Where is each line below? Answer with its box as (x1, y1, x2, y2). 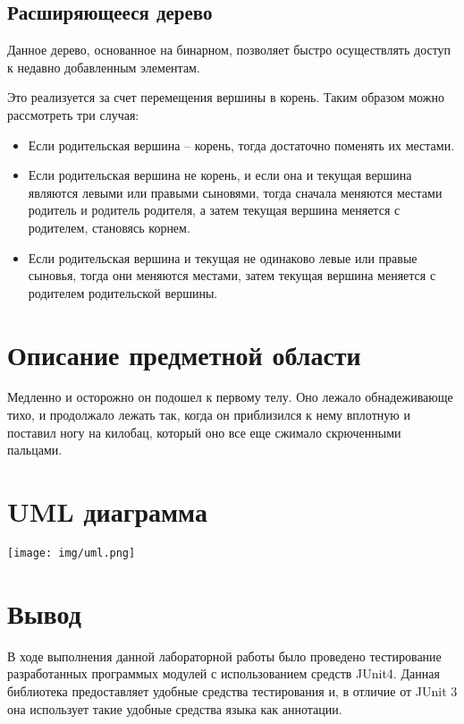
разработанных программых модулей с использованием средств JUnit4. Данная (7, 664, 440, 683)
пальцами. (7, 440, 63, 459)
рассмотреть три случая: (7, 105, 139, 124)
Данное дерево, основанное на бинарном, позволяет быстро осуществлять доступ (7, 40, 451, 59)
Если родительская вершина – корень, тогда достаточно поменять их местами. (28, 135, 455, 154)
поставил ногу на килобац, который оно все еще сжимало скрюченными (7, 422, 401, 441)
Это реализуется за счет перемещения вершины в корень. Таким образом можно (7, 88, 444, 106)
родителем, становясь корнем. (28, 217, 190, 236)
